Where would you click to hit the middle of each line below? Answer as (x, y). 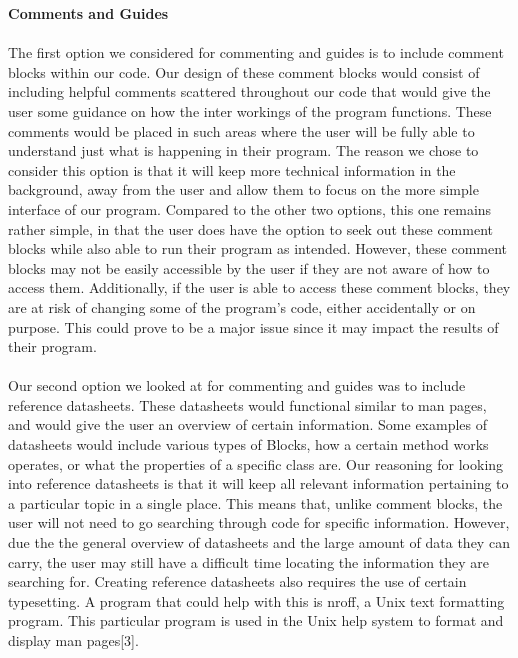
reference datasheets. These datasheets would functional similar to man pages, (247, 404)
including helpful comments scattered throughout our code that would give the (249, 91)
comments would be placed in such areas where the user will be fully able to (241, 130)
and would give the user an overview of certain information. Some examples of (248, 424)
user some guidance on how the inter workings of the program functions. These (250, 110)
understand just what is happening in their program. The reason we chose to (243, 150)
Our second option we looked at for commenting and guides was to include (237, 385)
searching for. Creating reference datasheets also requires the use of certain (237, 581)
